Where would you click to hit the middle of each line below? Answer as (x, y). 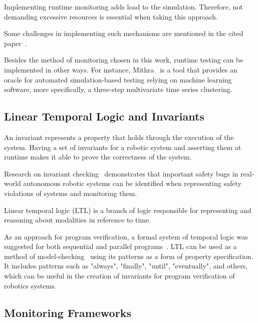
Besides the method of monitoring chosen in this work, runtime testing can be (124, 60)
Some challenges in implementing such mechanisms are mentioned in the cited (124, 33)
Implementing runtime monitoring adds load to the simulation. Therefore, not (123, 6)
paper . (16, 43)
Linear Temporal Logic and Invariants (104, 116)
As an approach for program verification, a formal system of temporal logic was (126, 236)
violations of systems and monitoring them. (71, 193)
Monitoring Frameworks (68, 312)
